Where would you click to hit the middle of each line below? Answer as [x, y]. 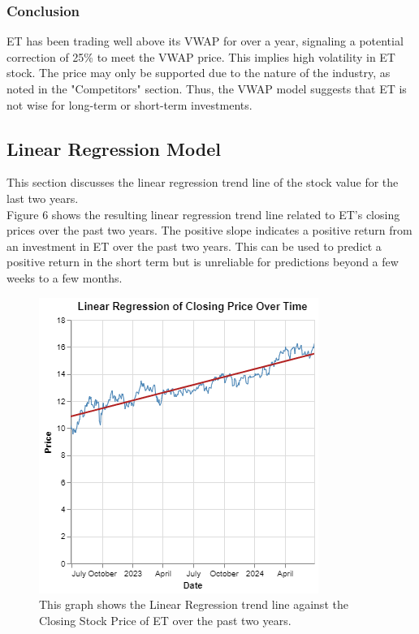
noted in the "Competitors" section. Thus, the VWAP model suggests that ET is [207, 88]
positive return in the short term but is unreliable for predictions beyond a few [203, 262]
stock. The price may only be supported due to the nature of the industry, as [199, 73]
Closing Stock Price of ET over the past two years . [165, 620]
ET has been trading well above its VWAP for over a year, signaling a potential [205, 41]
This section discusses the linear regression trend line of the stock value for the [203, 182]
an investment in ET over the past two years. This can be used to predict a [194, 246]
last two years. [43, 198]
